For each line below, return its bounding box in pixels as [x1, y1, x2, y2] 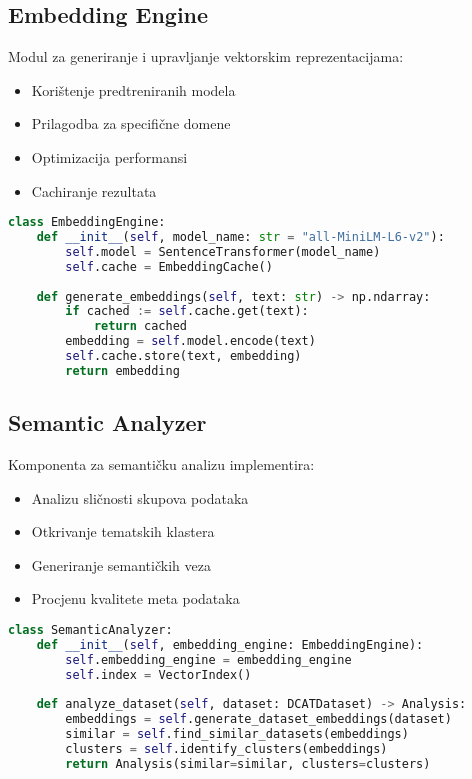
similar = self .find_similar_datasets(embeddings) [65, 727, 409, 742]
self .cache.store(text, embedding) [65, 349, 302, 364]
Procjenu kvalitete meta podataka [31, 588, 240, 609]
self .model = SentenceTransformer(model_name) [65, 244, 381, 259]
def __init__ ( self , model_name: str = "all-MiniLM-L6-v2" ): [36, 230, 445, 245]
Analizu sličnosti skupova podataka [31, 487, 249, 508]
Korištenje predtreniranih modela [31, 79, 236, 100]
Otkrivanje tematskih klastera [31, 521, 215, 542]
